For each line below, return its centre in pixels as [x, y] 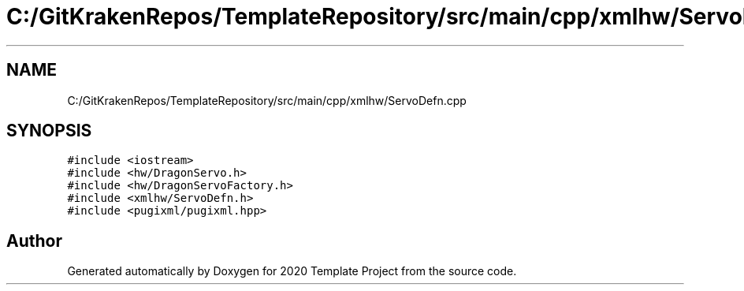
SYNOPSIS [49, 131]
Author [34, 241]
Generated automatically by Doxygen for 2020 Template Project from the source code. [292, 271]
